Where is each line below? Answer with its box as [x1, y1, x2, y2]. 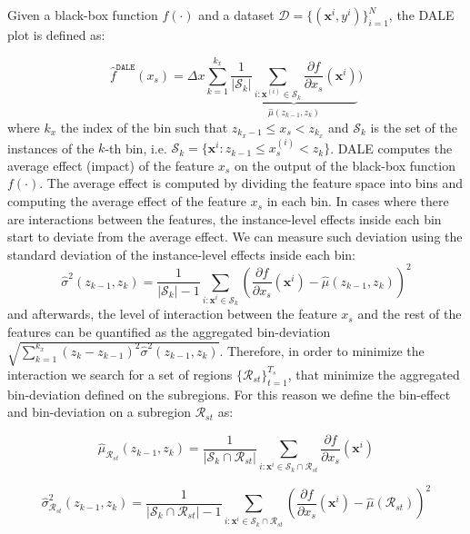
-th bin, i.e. [105, 138, 167, 157]
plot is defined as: [7, 25, 105, 44]
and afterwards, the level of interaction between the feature [7, 304, 337, 323]
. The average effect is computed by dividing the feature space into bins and [39, 173, 464, 193]
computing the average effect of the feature [7, 192, 246, 211]
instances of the [7, 138, 95, 157]
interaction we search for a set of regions [7, 364, 233, 383]
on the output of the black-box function [234, 155, 455, 174]
